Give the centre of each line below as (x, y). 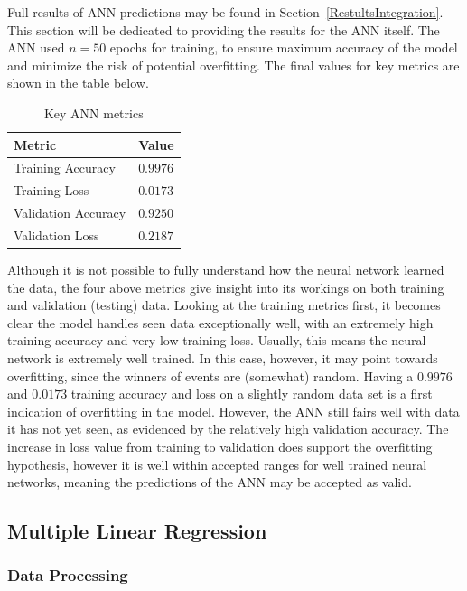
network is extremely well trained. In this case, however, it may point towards (223, 358)
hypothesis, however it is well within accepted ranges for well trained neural (217, 464)
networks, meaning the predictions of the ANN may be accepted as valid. (210, 482)
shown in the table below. (78, 83)
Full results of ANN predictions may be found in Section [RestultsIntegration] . (225, 12)
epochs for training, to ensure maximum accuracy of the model (284, 47)
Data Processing (68, 575)
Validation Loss (56, 235)
